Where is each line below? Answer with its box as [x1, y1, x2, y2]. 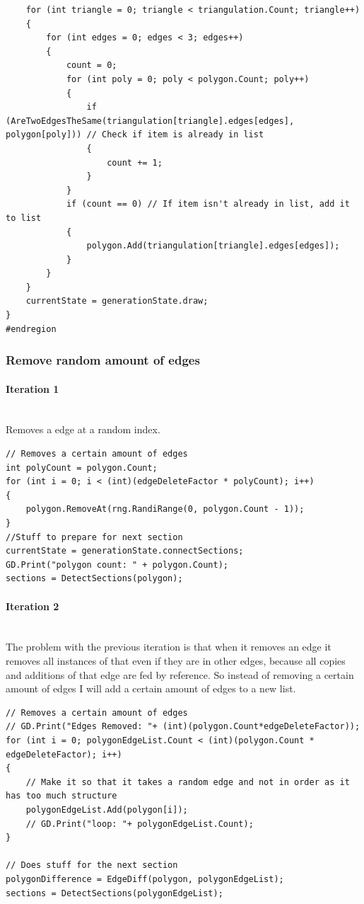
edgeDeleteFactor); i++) [6, 749, 122, 760]
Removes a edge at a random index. [6, 422, 160, 437]
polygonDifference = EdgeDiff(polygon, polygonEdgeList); [6, 874, 284, 884]
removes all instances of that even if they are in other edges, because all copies [6, 653, 346, 668]
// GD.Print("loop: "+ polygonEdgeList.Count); [25, 818, 254, 829]
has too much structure [6, 791, 117, 801]
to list [6, 212, 42, 223]
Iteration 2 [6, 598, 59, 613]
